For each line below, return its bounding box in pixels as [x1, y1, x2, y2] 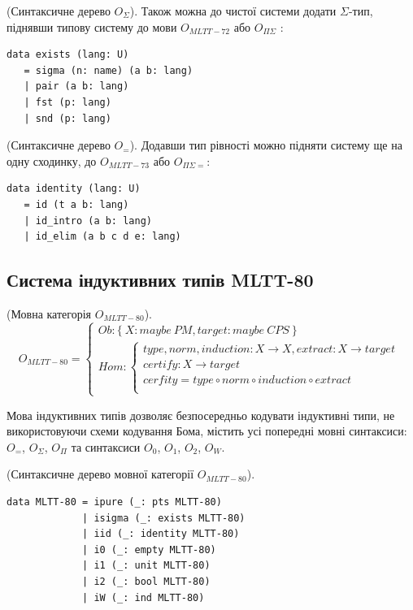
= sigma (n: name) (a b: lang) [24, 64, 193, 76]
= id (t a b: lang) [24, 198, 129, 210]
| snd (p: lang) [24, 112, 111, 124]
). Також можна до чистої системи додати [129, 2, 337, 19]
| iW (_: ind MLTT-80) [82, 591, 205, 604]
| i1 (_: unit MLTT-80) [82, 560, 211, 572]
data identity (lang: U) [7, 183, 141, 195]
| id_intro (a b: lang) [24, 214, 152, 227]
